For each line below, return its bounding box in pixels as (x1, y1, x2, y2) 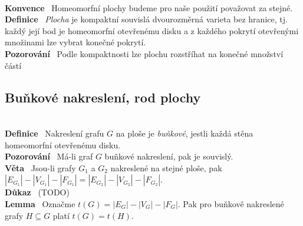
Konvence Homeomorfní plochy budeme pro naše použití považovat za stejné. (5, 1, 293, 14)
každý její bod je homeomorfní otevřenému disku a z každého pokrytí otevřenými (5, 24, 299, 36)
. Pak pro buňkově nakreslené (177, 197, 284, 210)
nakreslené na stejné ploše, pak (110, 161, 222, 174)
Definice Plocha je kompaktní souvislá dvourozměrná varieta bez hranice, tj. (5, 13, 288, 25)
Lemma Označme (5, 197, 75, 210)
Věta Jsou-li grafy (5, 161, 76, 174)
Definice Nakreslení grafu (5, 127, 104, 139)
